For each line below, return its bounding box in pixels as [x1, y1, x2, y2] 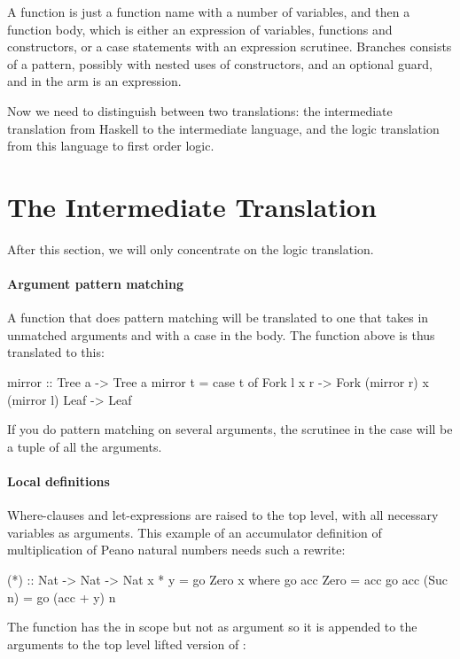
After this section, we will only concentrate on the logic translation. [7, 239, 374, 258]
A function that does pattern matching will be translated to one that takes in [7, 308, 429, 327]
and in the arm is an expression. [7, 72, 182, 90]
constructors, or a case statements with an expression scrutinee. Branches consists [7, 37, 452, 56]
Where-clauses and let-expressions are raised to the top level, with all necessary [7, 506, 439, 524]
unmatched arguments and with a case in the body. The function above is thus [7, 325, 435, 344]
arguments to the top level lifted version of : [7, 634, 246, 653]
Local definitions [7, 472, 110, 491]
